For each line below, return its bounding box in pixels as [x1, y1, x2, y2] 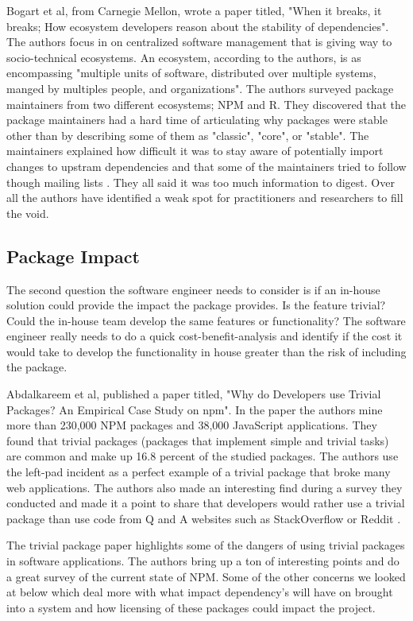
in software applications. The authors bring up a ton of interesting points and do [6, 553, 399, 569]
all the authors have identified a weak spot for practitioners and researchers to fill [6, 189, 403, 206]
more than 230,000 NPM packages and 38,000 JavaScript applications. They [6, 417, 377, 433]
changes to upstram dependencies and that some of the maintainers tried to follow [6, 157, 407, 174]
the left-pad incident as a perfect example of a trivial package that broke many [6, 464, 391, 480]
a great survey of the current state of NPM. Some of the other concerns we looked [6, 568, 406, 584]
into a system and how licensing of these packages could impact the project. [6, 599, 376, 615]
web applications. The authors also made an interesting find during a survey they [6, 479, 403, 495]
